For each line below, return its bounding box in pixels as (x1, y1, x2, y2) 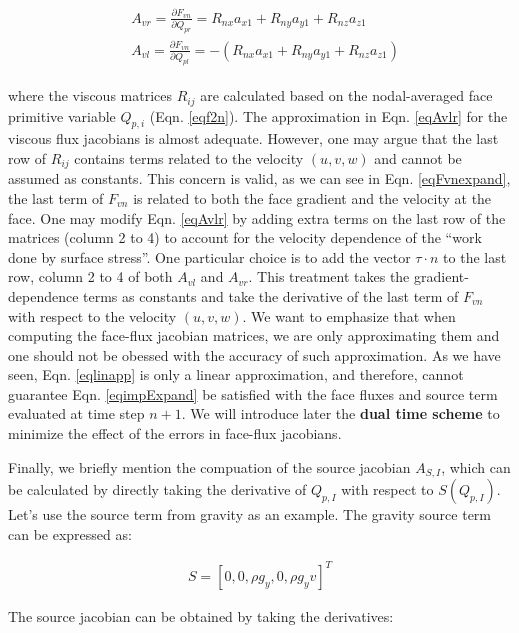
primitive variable (8, 105, 116, 126)
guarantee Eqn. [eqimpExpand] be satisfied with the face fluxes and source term (8, 383, 498, 404)
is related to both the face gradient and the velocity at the (133, 187, 492, 208)
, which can (441, 456, 511, 477)
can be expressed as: (8, 523, 132, 544)
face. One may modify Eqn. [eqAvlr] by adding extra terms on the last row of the (8, 207, 506, 228)
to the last (443, 246, 507, 267)
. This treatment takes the (248, 266, 410, 287)
